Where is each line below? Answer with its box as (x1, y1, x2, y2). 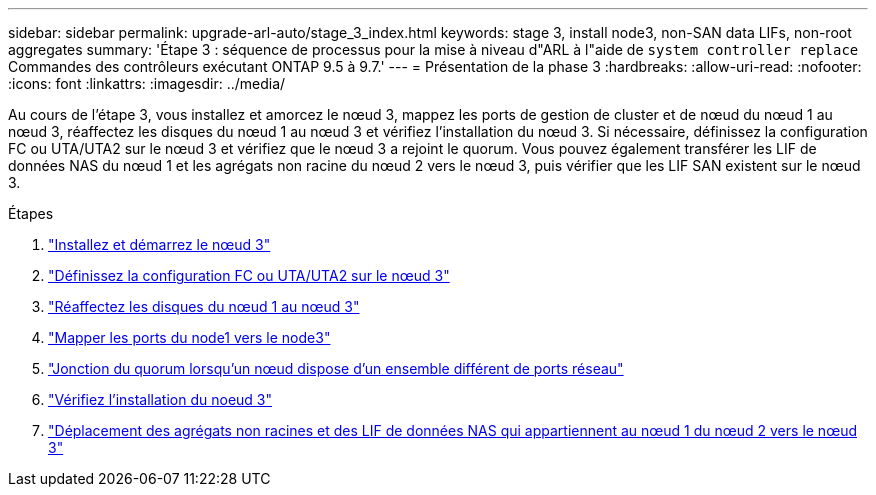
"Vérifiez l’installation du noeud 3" (48, 391, 273, 408)
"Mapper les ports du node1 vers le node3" (48, 329, 331, 346)
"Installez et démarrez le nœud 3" (48, 236, 271, 253)
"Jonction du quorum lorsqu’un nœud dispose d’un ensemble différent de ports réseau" (48, 360, 624, 377)
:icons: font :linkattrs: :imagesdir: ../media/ (8, 75, 286, 92)
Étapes (8, 205, 54, 222)
